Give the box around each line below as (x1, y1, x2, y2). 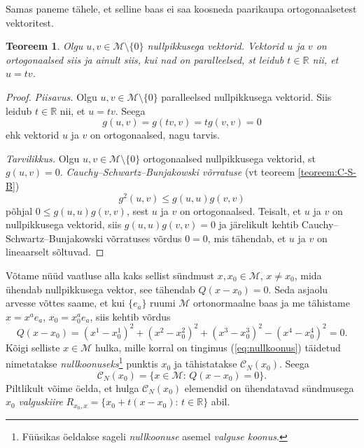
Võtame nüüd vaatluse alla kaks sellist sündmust (6, 267, 214, 282)
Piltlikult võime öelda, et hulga (6, 380, 139, 395)
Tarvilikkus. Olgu (6, 150, 80, 165)
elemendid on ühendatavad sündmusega (184, 380, 354, 395)
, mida (294, 267, 322, 282)
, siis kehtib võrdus (90, 309, 171, 323)
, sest (126, 203, 149, 218)
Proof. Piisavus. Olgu (6, 89, 97, 104)
